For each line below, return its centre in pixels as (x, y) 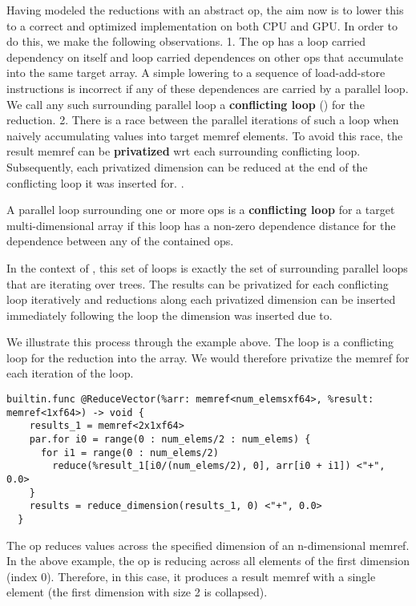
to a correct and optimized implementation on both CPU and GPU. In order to (202, 25)
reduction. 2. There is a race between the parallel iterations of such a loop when (203, 120)
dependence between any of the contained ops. (120, 241)
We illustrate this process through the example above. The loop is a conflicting (200, 342)
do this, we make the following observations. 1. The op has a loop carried (186, 41)
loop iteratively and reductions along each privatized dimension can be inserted (201, 299)
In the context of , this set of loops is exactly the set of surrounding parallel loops (207, 267)
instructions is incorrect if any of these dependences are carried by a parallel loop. (208, 88)
